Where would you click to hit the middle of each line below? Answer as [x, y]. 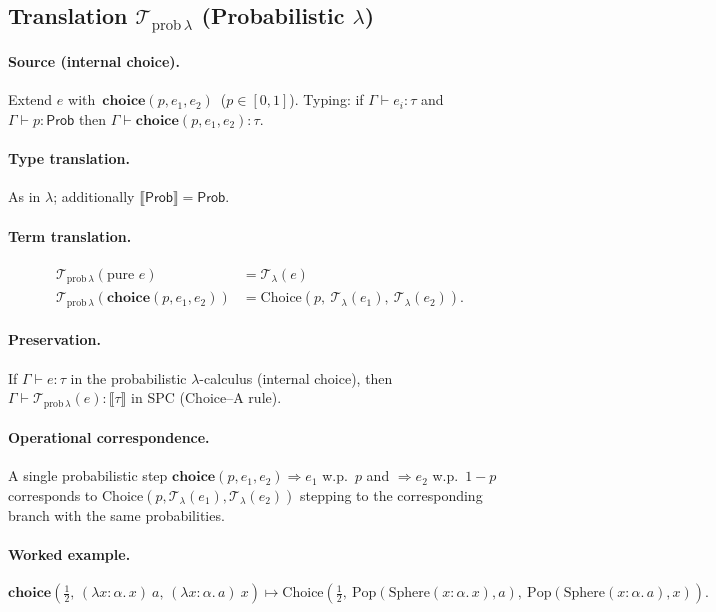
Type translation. [69, 158]
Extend [30, 99]
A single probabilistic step [88, 475]
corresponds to [53, 494]
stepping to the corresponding [391, 494]
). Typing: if [326, 99]
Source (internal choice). [94, 61]
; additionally [94, 196]
